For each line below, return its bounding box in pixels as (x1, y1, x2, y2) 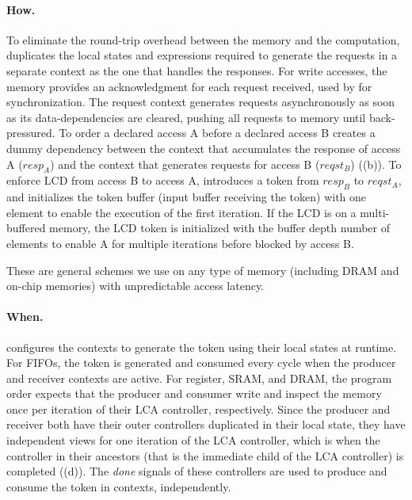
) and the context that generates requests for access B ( (50, 155, 320, 172)
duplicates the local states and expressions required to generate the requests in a (6, 47, 398, 63)
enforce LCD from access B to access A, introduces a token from (6, 172, 319, 189)
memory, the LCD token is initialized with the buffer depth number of (49, 219, 391, 236)
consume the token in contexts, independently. (6, 478, 231, 494)
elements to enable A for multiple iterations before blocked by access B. (6, 235, 354, 251)
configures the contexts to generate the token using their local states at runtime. (6, 338, 397, 355)
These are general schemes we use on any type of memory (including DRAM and (6, 261, 399, 278)
